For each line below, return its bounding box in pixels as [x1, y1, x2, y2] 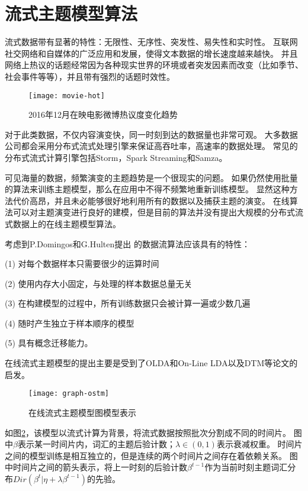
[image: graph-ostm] [28, 389, 110, 398]
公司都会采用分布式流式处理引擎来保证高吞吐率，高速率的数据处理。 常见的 [5, 140, 298, 152]
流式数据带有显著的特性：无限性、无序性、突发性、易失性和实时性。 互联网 [5, 35, 298, 48]
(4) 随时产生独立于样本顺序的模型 [5, 316, 134, 329]
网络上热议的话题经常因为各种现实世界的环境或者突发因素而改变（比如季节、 [5, 59, 303, 71]
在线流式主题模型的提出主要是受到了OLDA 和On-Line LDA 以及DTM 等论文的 [5, 357, 298, 369]
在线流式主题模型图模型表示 [28, 406, 136, 418]
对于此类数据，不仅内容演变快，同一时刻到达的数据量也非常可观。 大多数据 [5, 128, 298, 140]
